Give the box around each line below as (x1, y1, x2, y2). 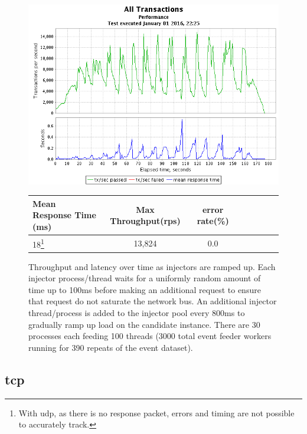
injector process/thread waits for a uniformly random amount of (28, 272, 261, 284)
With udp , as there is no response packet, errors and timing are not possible (18, 406, 295, 419)
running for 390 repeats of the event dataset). (28, 341, 193, 353)
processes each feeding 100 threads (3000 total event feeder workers (28, 330, 272, 342)
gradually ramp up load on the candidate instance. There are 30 (28, 318, 260, 330)
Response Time (32, 209, 96, 221)
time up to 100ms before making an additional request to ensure (28, 283, 261, 295)
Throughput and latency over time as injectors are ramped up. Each (28, 260, 276, 272)
